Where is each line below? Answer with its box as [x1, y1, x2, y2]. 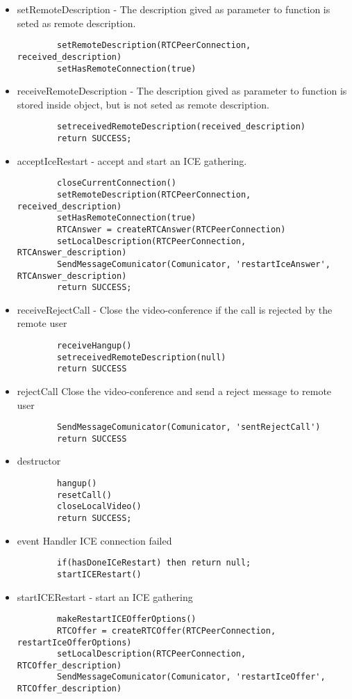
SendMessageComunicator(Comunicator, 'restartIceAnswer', [57, 259, 330, 269]
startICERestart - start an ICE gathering [17, 589, 193, 604]
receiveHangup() [57, 341, 132, 351]
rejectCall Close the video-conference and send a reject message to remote [17, 383, 332, 398]
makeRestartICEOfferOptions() [57, 614, 196, 625]
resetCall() [57, 490, 112, 500]
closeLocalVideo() [57, 501, 142, 512]
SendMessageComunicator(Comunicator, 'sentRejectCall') [57, 422, 321, 433]
